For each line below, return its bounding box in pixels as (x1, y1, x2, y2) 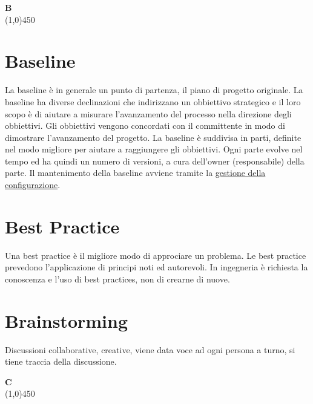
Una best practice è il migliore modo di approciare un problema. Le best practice (5, 249, 306, 261)
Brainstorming (5, 308, 128, 333)
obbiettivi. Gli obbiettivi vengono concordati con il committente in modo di (5, 119, 285, 132)
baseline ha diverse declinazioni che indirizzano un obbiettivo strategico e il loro (5, 95, 301, 108)
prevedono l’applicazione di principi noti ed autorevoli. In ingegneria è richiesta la (5, 261, 308, 273)
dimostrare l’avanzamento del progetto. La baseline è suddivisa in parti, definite (5, 131, 301, 143)
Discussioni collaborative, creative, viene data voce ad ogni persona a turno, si (5, 343, 295, 356)
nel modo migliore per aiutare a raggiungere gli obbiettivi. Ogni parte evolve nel (5, 143, 303, 155)
